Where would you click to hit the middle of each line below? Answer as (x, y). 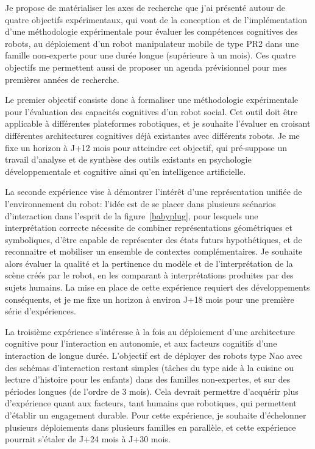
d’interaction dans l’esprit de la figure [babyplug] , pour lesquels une (132, 215)
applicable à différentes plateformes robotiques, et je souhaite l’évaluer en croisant (158, 123)
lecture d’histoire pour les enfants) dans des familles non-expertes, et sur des (148, 379)
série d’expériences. (41, 311)
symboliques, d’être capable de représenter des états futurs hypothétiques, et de (154, 239)
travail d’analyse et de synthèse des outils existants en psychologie (128, 159)
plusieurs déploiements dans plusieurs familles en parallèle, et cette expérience (150, 427)
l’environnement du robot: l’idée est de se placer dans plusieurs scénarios (140, 203)
